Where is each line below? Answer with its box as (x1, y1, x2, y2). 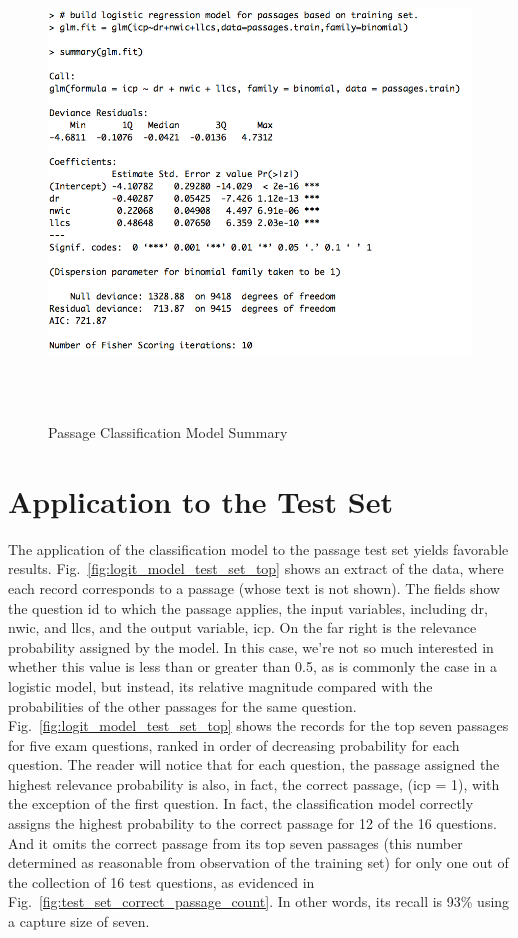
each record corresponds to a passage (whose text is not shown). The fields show (8, 577, 500, 598)
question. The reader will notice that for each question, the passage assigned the (8, 754, 500, 775)
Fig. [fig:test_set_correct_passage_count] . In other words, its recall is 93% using (8, 891, 510, 912)
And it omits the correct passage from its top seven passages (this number (8, 832, 463, 853)
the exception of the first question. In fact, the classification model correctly (8, 793, 474, 814)
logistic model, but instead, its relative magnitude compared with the (8, 675, 433, 696)
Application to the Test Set (8, 480, 393, 521)
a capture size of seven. (8, 911, 150, 932)
